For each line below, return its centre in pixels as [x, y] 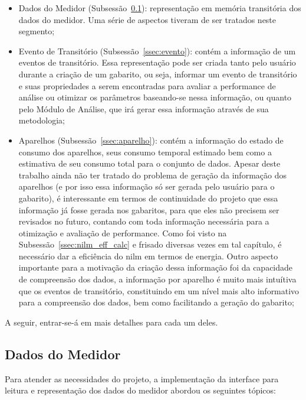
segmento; [37, 31]
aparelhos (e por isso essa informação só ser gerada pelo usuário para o [147, 186]
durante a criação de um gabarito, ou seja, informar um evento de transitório [158, 74]
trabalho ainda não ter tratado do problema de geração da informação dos [152, 175]
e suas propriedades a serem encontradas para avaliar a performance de [147, 85]
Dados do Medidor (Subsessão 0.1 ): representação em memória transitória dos [160, 8]
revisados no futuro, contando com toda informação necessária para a [144, 221]
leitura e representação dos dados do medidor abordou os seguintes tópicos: [140, 390]
